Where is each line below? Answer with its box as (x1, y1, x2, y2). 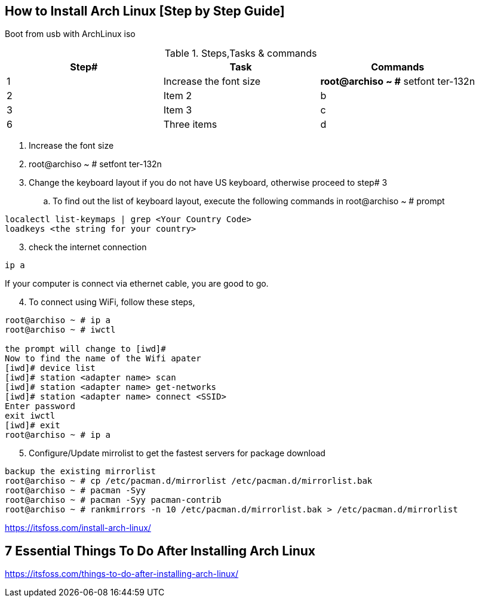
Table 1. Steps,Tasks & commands (164, 47, 317, 60)
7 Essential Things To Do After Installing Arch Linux (5, 543, 316, 558)
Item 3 (163, 104, 192, 116)
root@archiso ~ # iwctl (5, 325, 116, 335)
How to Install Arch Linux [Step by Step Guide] (5, 4, 285, 19)
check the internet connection (29, 242, 147, 253)
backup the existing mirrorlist (5, 466, 156, 477)
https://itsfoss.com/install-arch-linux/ (5, 523, 151, 533)
